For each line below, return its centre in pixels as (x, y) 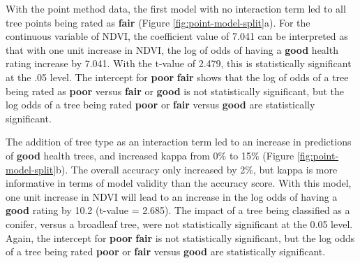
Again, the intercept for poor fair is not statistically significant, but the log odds (180, 237)
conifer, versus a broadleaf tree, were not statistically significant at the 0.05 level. (179, 223)
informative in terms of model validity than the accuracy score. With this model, (179, 183)
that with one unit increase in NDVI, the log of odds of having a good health (172, 49)
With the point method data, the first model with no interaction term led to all (176, 8)
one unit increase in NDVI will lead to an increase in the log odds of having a (172, 196)
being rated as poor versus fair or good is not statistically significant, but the (175, 91)
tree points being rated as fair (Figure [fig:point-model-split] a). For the (158, 22)
